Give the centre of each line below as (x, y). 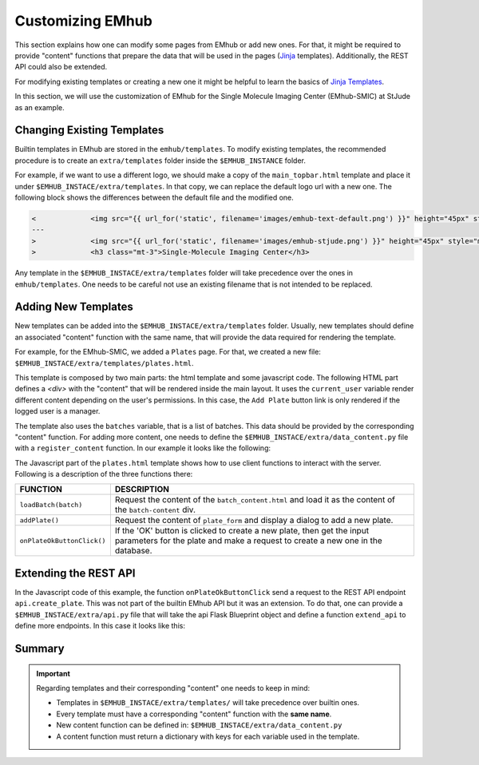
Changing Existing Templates (89, 131)
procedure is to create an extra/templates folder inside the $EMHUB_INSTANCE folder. (160, 161)
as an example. (40, 107)
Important (53, 673)
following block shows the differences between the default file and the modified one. (154, 197)
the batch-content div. (155, 509)
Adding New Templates (74, 307)
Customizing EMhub (84, 21)
